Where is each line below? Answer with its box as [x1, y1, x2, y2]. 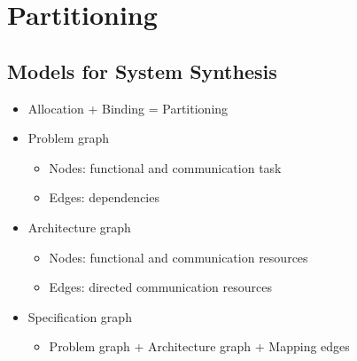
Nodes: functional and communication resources [49, 247, 308, 266]
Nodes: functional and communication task [49, 158, 282, 177]
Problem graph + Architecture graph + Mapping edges [49, 337, 350, 356]
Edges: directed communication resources [49, 278, 272, 296]
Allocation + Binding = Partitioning [27, 98, 229, 117]
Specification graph [27, 307, 132, 326]
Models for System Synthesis [7, 57, 277, 84]
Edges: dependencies [49, 188, 159, 207]
